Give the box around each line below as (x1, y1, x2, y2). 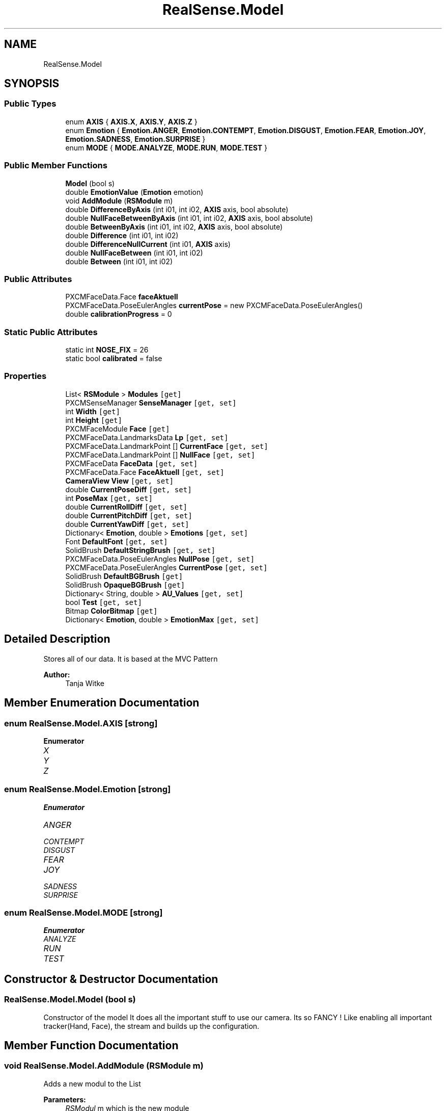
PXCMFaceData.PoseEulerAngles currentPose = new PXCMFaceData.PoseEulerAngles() (65, 301, 363, 310)
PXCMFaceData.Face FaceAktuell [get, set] (65, 467, 225, 476)
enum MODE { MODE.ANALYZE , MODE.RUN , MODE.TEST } (65, 143, 268, 152)
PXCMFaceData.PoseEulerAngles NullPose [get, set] (65, 554, 255, 563)
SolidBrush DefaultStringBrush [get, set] (65, 545, 216, 554)
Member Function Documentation (4, 1039, 179, 1052)
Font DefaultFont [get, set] (65, 537, 168, 546)
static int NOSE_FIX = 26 (65, 345, 149, 355)
